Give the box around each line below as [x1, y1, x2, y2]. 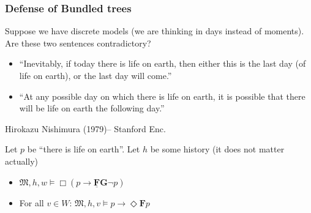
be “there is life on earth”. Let [27, 143, 140, 155]
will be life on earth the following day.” [19, 102, 165, 114]
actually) [5, 154, 39, 167]
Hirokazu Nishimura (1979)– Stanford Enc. [5, 122, 166, 135]
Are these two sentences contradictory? [5, 36, 151, 49]
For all [19, 196, 44, 209]
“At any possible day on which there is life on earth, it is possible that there [19, 89, 305, 102]
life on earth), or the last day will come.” [19, 69, 172, 81]
